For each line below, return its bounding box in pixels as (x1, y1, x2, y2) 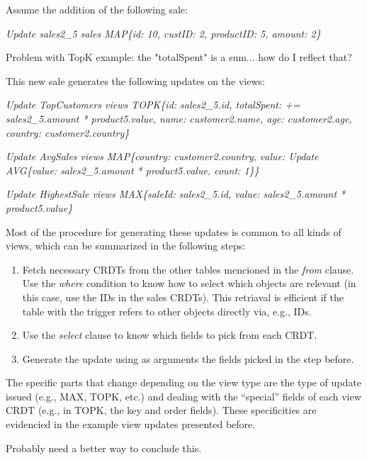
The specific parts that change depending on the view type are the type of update (6, 375, 361, 390)
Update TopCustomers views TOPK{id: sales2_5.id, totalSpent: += (6, 97, 300, 112)
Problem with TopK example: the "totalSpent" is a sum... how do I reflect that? (6, 50, 352, 64)
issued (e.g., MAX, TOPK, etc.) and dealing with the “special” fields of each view (6, 388, 361, 403)
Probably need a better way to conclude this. (6, 440, 202, 455)
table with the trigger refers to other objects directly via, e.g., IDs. (22, 303, 312, 318)
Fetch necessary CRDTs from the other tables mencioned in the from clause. (22, 262, 354, 276)
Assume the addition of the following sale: (6, 2, 188, 16)
